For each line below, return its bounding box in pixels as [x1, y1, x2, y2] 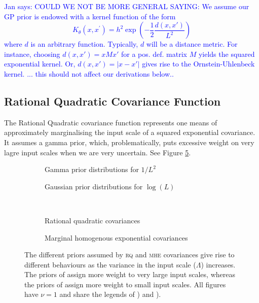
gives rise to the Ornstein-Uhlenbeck [142, 58, 255, 69]
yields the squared [198, 48, 255, 59]
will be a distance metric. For [146, 39, 238, 49]
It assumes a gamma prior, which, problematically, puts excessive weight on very [4, 137, 254, 147]
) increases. [201, 259, 236, 270]
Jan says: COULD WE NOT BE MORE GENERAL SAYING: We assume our [4, 1, 249, 11]
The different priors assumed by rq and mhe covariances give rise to [24, 249, 235, 260]
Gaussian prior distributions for [45, 181, 143, 191]
